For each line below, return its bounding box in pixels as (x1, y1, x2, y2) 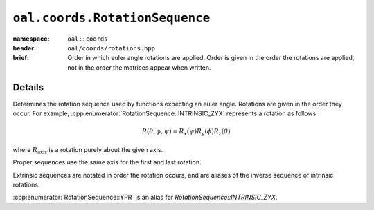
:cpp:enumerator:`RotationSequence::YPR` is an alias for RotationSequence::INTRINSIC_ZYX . (12, 193, 278, 202)
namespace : (12, 35, 50, 43)
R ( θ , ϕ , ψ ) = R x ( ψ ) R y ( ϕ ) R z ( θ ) (141, 128, 231, 137)
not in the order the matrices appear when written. (67, 63, 211, 72)
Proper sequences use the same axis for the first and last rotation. (12, 158, 202, 166)
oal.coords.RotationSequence (12, 10, 211, 26)
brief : (12, 54, 29, 62)
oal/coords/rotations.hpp (67, 44, 156, 52)
